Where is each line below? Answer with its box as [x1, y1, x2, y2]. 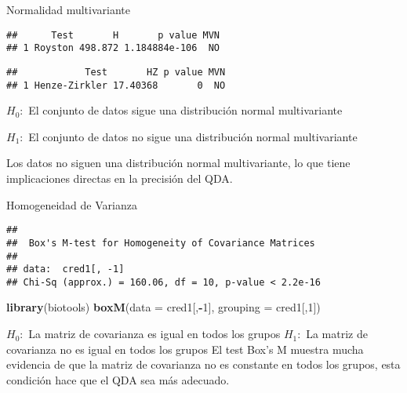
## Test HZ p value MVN [6, 66, 226, 78]
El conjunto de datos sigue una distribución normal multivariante [28, 102, 343, 118]
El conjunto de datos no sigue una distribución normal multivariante [28, 128, 358, 144]
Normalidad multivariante [6, 2, 130, 17]
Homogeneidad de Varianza [6, 196, 137, 213]
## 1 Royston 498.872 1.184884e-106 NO [6, 42, 220, 54]
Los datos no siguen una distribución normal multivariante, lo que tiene [6, 155, 351, 171]
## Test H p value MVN [6, 29, 220, 41]
